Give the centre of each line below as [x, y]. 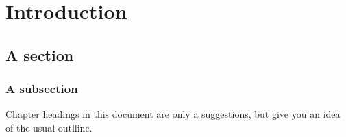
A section [40, 54]
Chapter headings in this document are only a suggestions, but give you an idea [173, 114]
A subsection [42, 89]
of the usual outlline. [49, 127]
